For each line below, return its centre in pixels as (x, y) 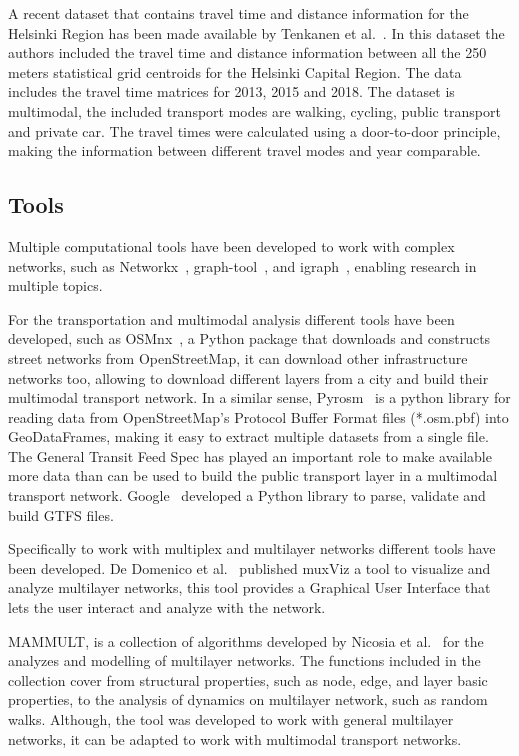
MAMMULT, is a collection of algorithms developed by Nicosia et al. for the (246, 640)
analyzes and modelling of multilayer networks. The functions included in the (244, 660)
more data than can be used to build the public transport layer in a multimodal (253, 475)
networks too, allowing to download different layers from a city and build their (248, 377)
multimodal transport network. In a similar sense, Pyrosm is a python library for (259, 397)
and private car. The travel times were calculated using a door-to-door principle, (254, 130)
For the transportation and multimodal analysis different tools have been (231, 318)
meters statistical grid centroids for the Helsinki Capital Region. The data (235, 71)
